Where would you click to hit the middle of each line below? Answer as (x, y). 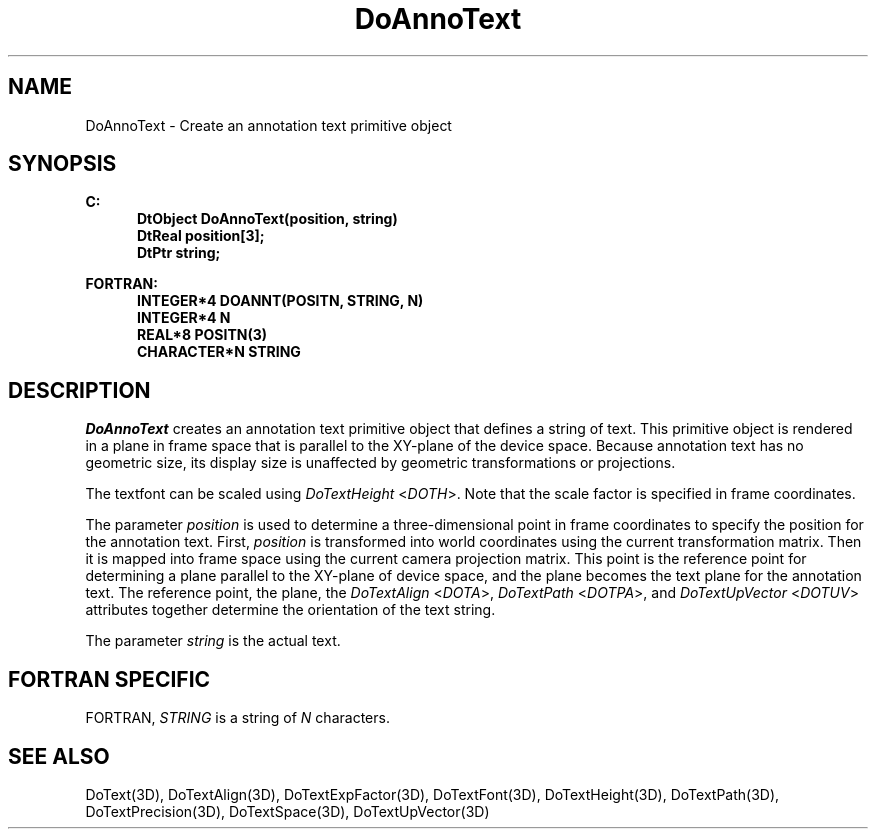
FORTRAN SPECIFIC (109, 679)
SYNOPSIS (62, 164)
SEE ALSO (59, 756)
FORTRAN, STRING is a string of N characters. (237, 718)
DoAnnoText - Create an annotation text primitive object (268, 125)
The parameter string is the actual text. (213, 641)
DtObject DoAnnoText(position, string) (267, 219)
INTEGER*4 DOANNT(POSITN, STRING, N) (280, 301)
